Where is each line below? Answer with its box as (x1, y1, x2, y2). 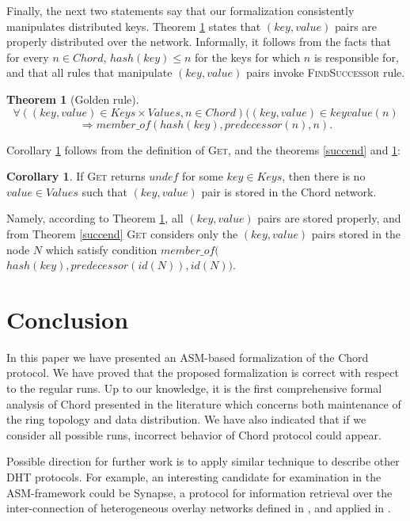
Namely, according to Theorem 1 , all (6, 210, 184, 226)
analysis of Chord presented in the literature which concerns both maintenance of (6, 395, 401, 412)
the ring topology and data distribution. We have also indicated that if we (6, 411, 366, 428)
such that (82, 183, 127, 200)
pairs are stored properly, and (257, 210, 401, 226)
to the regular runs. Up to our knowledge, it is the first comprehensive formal (6, 380, 382, 397)
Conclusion (6, 302, 129, 335)
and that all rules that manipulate (6, 64, 173, 81)
